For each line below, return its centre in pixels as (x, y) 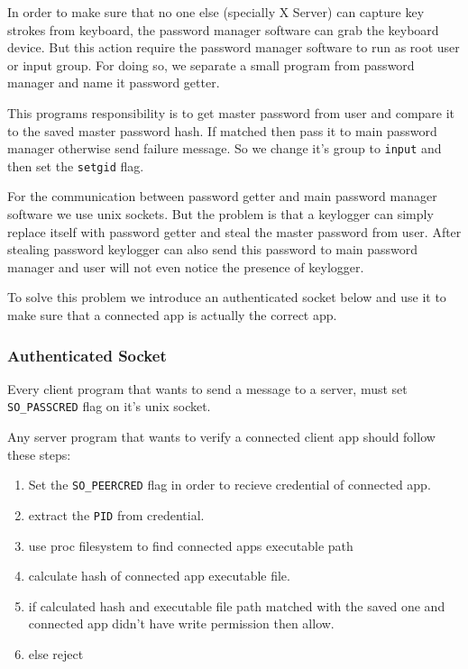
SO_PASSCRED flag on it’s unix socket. (109, 406)
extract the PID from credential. (116, 514)
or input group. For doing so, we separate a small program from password (211, 64)
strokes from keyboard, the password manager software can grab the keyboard (223, 29)
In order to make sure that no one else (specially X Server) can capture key (216, 12)
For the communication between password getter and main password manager (222, 196)
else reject (56, 653)
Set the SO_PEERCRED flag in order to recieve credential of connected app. (229, 485)
